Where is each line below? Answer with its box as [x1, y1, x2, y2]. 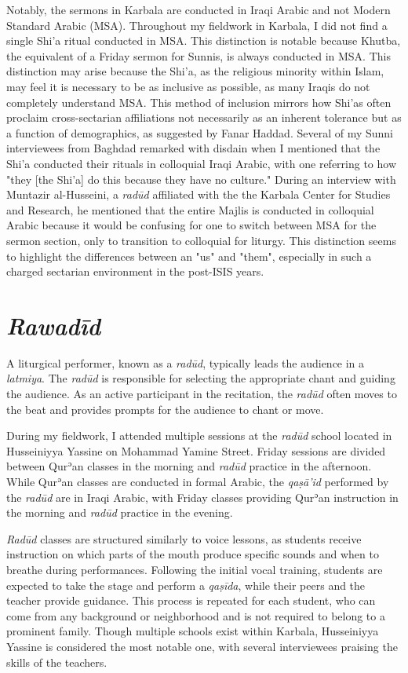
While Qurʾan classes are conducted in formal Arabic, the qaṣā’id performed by [6, 473, 389, 489]
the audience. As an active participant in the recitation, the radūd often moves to [6, 386, 397, 401]
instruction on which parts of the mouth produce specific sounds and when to [6, 546, 379, 562]
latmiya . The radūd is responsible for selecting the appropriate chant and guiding [6, 370, 395, 386]
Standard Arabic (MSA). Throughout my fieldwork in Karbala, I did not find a [6, 16, 388, 33]
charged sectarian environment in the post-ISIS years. [6, 263, 264, 280]
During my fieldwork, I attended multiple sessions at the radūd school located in [6, 427, 392, 444]
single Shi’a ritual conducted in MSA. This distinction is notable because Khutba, [6, 32, 401, 49]
